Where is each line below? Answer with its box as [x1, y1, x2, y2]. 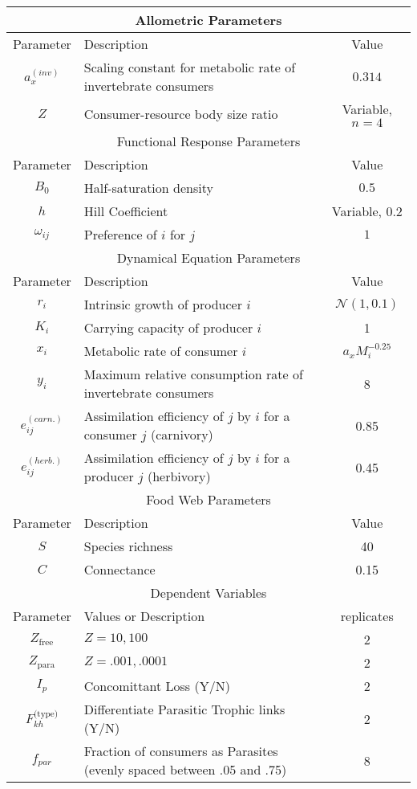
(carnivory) [150, 425, 213, 444]
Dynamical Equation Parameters [116, 248, 301, 267]
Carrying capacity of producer [83, 318, 253, 337]
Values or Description [83, 607, 205, 625]
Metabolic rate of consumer [83, 341, 238, 360]
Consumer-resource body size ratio [83, 104, 278, 123]
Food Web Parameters [146, 490, 271, 509]
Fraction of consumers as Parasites [83, 742, 278, 760]
